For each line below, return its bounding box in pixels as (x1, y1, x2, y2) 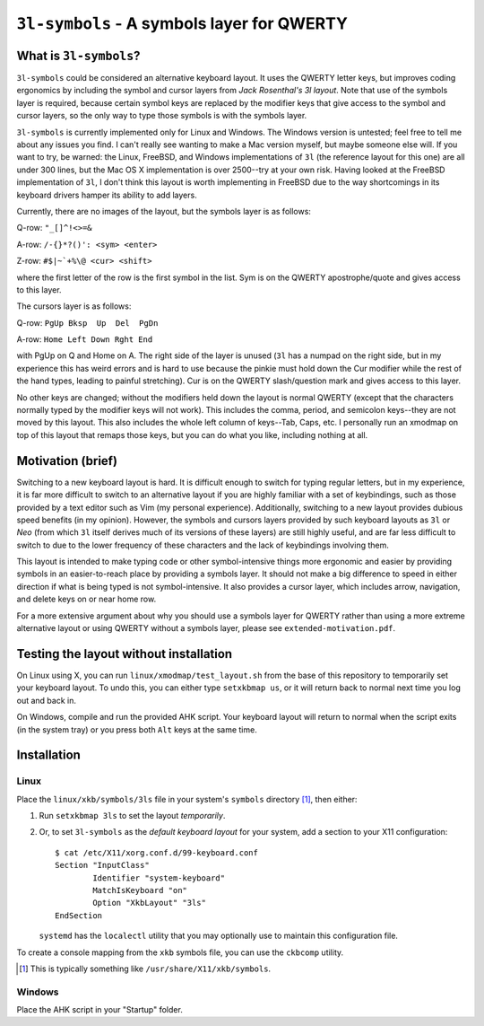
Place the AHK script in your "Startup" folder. (16, 1004, 183, 1015)
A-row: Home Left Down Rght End (16, 334, 153, 345)
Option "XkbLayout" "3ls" (92, 898, 206, 908)
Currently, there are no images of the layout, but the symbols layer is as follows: (16, 206, 311, 216)
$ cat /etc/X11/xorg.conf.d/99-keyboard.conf (55, 847, 259, 857)
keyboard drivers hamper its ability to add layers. (16, 189, 197, 200)
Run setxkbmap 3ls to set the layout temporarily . (39, 811, 226, 821)
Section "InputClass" (55, 860, 150, 871)
